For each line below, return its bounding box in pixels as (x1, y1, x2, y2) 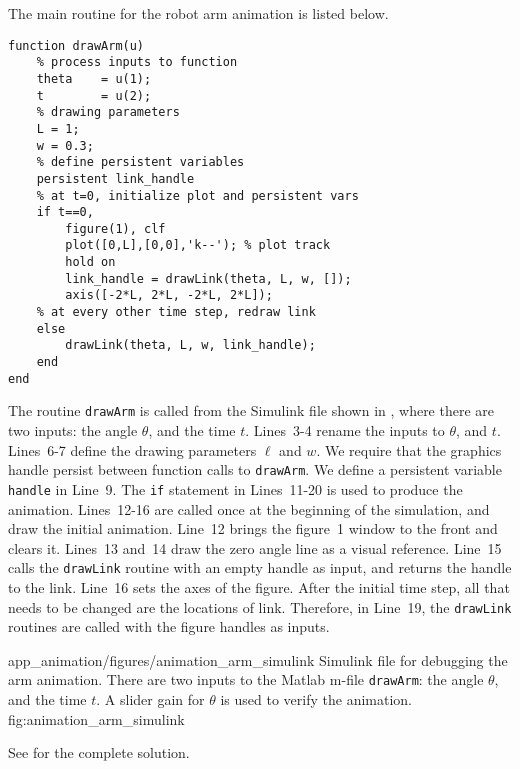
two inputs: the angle (8, 420, 138, 441)
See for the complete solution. (8, 742, 190, 763)
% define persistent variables (36, 155, 245, 170)
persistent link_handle (36, 171, 195, 186)
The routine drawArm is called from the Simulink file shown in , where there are (8, 400, 495, 421)
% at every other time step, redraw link (36, 305, 316, 320)
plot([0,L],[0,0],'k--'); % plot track (65, 238, 331, 253)
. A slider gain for (96, 689, 205, 710)
